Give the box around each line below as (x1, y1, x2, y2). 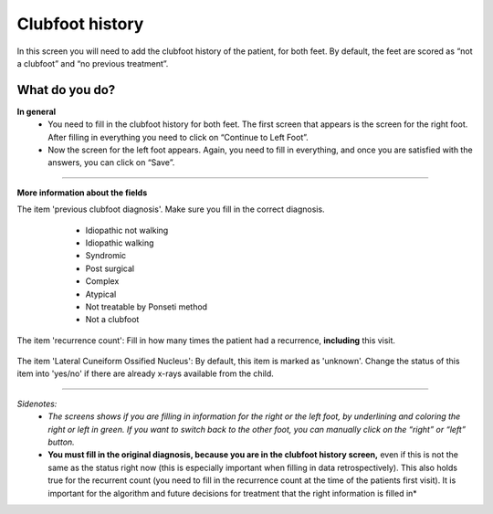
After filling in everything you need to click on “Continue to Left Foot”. (47, 131, 309, 142)
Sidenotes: (16, 398, 58, 409)
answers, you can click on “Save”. (47, 157, 175, 168)
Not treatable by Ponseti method (85, 301, 208, 312)
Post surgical (85, 263, 135, 274)
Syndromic (85, 250, 127, 261)
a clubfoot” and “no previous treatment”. (16, 58, 169, 68)
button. (47, 436, 75, 447)
